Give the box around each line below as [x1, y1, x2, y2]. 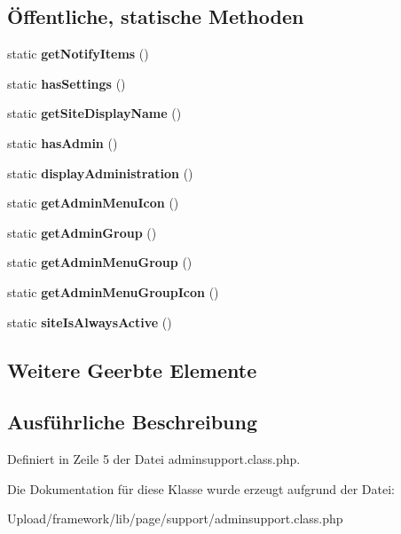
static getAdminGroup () [7, 223, 157, 241]
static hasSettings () [7, 74, 126, 92]
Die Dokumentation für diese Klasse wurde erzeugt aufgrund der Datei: [7, 479, 395, 498]
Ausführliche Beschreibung [7, 408, 257, 436]
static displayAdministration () [7, 163, 193, 182]
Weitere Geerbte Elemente [7, 356, 257, 383]
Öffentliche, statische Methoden [7, 3, 304, 30]
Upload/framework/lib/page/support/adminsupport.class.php [7, 509, 343, 528]
